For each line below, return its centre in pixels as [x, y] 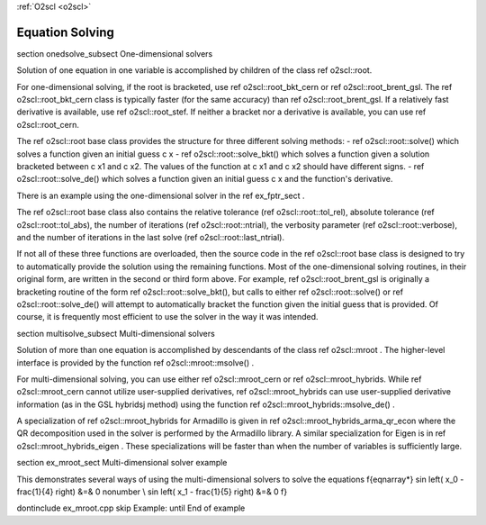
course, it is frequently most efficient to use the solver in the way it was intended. [167, 317]
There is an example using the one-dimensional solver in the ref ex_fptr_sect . [161, 195]
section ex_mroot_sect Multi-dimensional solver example [122, 463]
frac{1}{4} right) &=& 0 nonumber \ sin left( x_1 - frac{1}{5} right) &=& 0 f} [152, 492]
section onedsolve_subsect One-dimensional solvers [115, 53]
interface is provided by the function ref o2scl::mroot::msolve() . [135, 362]
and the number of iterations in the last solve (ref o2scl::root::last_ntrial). [151, 237]
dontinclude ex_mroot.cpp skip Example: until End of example [131, 508]
